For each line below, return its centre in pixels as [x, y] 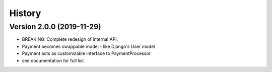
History [25, 13]
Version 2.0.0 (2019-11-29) [55, 27]
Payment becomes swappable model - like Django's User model [88, 46]
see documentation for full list [53, 60]
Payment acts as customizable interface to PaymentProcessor [86, 53]
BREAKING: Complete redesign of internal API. [70, 39]
